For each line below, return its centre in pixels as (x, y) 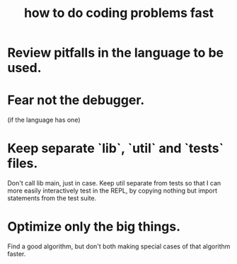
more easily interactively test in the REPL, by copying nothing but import (112, 191)
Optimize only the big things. (94, 227)
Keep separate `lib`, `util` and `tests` (116, 148)
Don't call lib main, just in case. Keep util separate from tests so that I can (114, 183)
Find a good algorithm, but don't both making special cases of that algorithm (119, 246)
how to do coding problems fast (119, 13)
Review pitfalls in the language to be (116, 53)
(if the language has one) (44, 120)
